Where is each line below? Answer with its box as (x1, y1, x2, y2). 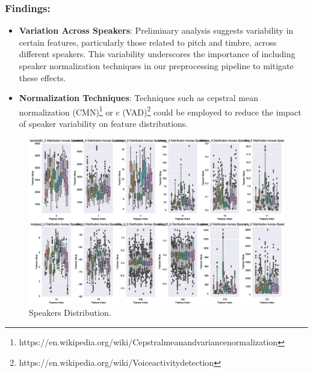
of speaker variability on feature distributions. (19, 117, 188, 130)
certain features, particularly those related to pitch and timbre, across (19, 35, 277, 48)
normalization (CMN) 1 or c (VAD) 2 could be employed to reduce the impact (19, 103, 302, 118)
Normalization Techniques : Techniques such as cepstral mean (19, 91, 258, 104)
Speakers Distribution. (29, 306, 111, 319)
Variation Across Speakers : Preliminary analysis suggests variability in (19, 24, 294, 37)
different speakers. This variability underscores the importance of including (19, 48, 296, 60)
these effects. (19, 71, 66, 84)
